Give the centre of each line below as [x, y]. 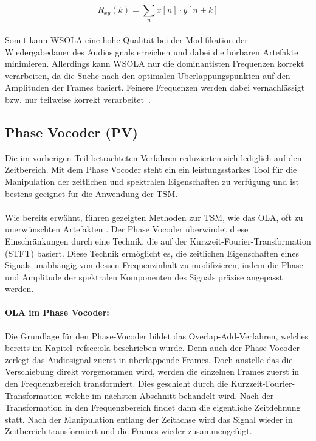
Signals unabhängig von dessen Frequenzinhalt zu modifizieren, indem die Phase [154, 265]
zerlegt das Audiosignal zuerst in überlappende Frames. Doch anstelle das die [149, 359]
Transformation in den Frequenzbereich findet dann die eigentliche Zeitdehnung [153, 407]
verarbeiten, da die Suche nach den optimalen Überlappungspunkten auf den [148, 75]
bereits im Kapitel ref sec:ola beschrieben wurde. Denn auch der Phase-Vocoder [153, 348]
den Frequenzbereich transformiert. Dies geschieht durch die [117, 384]
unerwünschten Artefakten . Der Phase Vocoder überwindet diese [127, 229]
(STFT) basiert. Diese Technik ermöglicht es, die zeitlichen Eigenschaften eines [152, 253]
